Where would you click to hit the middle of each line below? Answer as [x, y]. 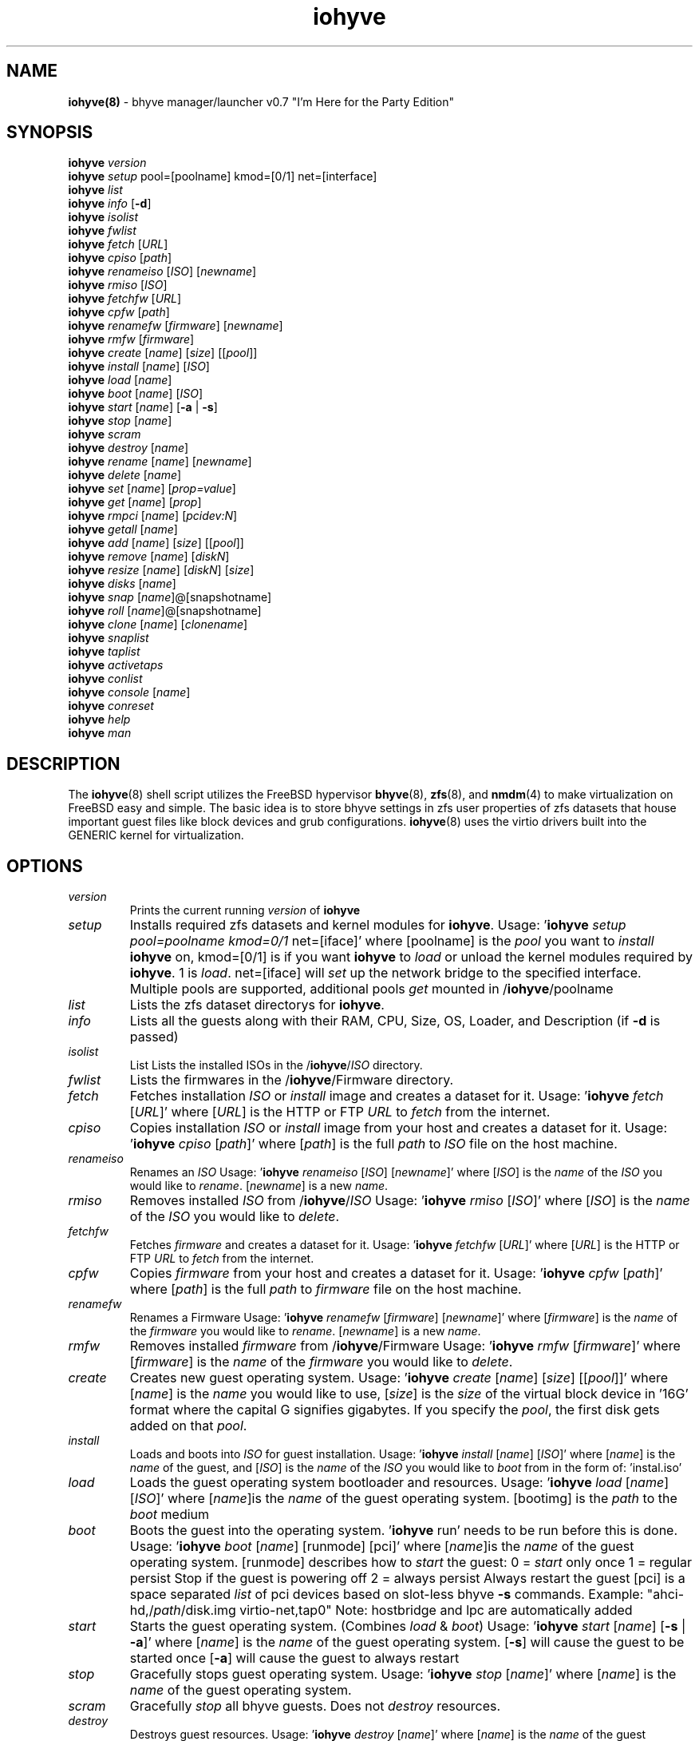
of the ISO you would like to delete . [235, 1217]
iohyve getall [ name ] [123, 529]
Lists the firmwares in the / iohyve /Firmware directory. [292, 1080]
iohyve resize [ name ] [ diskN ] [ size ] [161, 570]
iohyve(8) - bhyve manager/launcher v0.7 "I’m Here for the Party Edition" [261, 101]
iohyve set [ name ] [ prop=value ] [152, 489]
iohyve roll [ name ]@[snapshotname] [165, 611]
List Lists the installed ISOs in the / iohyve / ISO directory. [276, 1065]
